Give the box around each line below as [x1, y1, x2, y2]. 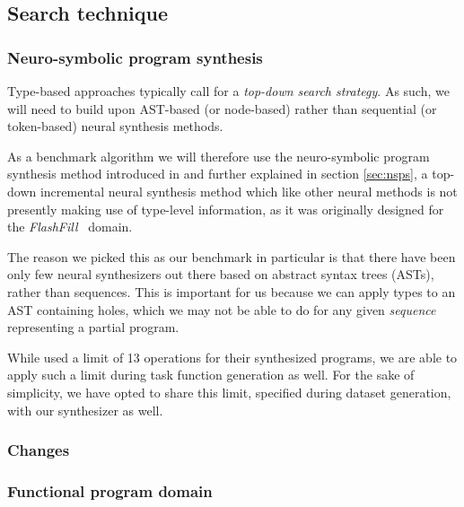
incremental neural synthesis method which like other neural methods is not [39, 181, 458, 200]
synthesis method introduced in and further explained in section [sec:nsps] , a [7, 164, 428, 183]
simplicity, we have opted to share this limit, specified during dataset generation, [7, 382, 451, 401]
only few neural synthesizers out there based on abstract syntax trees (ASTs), [7, 265, 434, 284]
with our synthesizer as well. [7, 400, 163, 419]
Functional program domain [7, 479, 213, 502]
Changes [7, 439, 70, 461]
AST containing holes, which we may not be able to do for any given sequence [7, 300, 436, 319]
